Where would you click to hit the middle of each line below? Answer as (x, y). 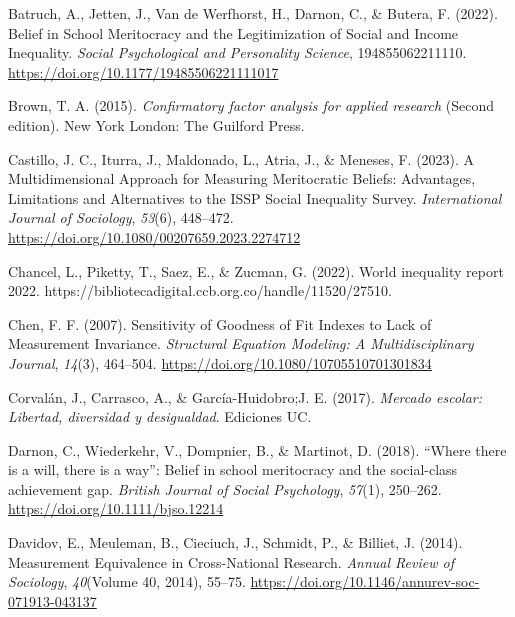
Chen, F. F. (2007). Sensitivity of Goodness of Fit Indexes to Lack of (220, 323)
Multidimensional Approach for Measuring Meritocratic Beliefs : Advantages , (242, 178)
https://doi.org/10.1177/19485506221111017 (143, 71)
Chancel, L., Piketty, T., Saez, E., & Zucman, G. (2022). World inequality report (256, 270)
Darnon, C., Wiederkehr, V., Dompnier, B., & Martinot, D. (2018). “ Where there (257, 449)
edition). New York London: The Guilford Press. (156, 124)
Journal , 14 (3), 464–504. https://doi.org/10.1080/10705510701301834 (220, 362)
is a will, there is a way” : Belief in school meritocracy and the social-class (233, 469)
